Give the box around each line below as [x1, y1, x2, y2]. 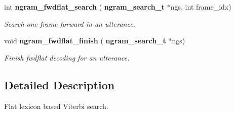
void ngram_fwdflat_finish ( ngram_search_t [4, 35, 166, 46]
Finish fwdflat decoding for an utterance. [4, 52, 130, 63]
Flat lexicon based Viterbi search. [4, 100, 108, 111]
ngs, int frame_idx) [170, 2, 231, 12]
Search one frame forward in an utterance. [4, 18, 135, 29]
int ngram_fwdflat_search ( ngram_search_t [4, 2, 165, 12]
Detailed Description [4, 77, 115, 92]
